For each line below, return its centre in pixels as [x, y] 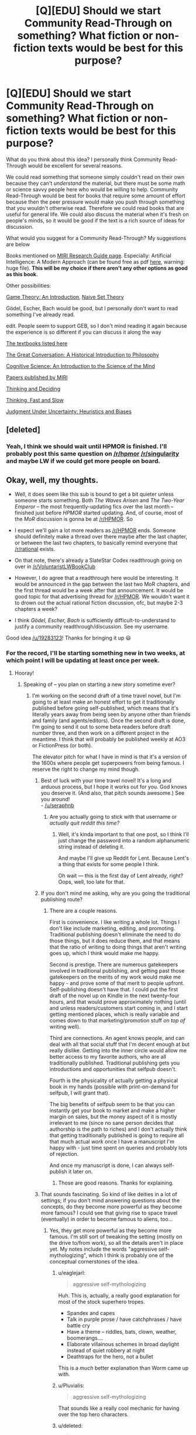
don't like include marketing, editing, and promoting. [112, 928]
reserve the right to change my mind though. [86, 769]
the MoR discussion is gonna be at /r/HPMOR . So [74, 519]
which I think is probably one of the [131, 1255]
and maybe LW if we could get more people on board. [83, 461]
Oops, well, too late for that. [92, 882]
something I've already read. [40, 314]
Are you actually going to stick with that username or [113, 817]
